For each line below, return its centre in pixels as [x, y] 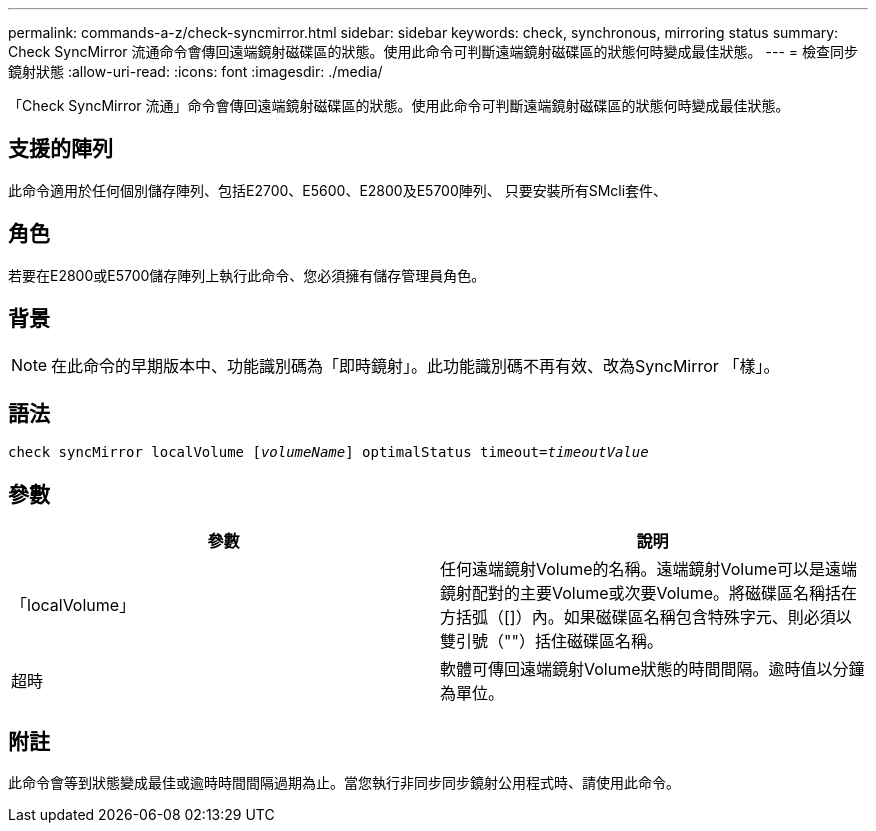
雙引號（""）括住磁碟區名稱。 [551, 641]
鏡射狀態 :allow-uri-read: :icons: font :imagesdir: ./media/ [195, 71]
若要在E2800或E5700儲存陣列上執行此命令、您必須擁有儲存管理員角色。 [247, 275]
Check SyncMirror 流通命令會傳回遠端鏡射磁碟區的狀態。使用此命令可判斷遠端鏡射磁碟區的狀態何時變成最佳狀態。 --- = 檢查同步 [433, 51]
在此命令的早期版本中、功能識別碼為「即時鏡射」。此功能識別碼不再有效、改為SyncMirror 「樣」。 [415, 365]
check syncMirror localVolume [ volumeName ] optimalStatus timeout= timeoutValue [328, 452]
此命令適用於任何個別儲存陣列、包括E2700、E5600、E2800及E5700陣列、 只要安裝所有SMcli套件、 [338, 190]
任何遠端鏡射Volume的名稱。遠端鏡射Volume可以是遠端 [649, 569]
